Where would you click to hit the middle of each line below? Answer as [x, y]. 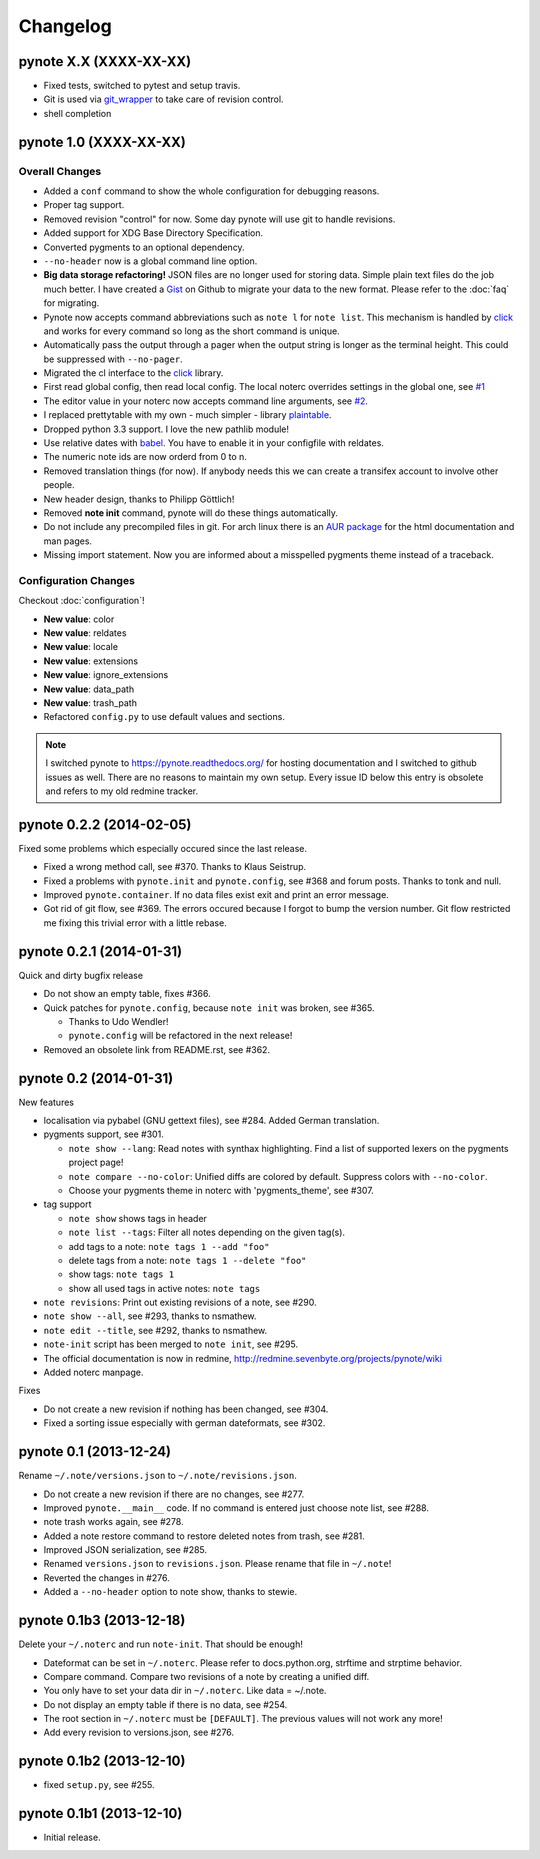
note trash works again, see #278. [113, 1522]
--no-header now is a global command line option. [150, 261]
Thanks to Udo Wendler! [118, 1021]
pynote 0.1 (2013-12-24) [95, 1451]
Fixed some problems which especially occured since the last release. [163, 848]
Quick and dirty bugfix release [81, 975]
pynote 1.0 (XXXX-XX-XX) [102, 141]
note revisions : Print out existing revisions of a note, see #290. [180, 1302]
